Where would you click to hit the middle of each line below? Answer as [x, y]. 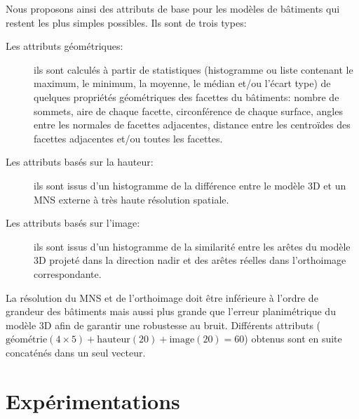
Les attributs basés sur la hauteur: [80, 162]
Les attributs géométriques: [65, 46]
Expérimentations [93, 400]
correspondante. [68, 273]
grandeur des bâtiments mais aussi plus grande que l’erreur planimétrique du [171, 311]
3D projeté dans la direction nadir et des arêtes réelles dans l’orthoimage [190, 260]
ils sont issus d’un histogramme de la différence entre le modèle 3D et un [190, 185]
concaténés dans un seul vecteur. [76, 352]
